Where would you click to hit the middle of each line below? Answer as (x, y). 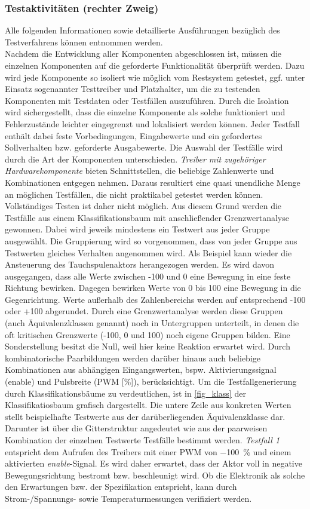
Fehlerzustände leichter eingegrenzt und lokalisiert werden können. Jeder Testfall (152, 123)
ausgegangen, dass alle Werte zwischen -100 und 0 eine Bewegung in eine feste (148, 276)
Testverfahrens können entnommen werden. (84, 42)
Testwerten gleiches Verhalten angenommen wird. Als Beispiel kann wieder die (148, 252)
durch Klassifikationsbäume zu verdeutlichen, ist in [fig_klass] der (125, 393)
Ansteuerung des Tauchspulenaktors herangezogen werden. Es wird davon (140, 264)
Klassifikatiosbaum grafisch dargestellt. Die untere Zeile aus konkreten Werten (148, 405)
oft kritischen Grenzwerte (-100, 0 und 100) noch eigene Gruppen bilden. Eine (148, 334)
